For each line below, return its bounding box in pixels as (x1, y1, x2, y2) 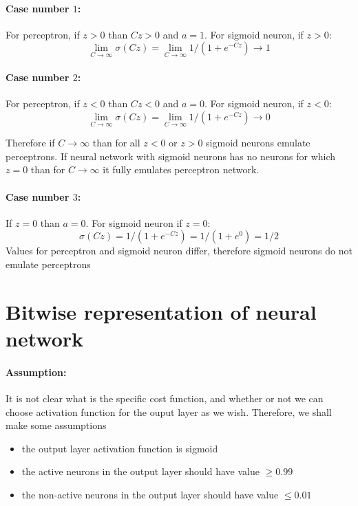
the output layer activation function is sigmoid (21, 441, 218, 455)
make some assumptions (6, 418, 107, 432)
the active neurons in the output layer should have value (21, 464, 260, 478)
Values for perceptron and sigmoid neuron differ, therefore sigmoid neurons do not (6, 243, 352, 258)
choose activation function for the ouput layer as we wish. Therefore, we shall (6, 404, 332, 419)
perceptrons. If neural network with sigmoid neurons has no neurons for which (6, 148, 336, 163)
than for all (92, 135, 140, 150)
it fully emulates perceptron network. (103, 162, 260, 177)
